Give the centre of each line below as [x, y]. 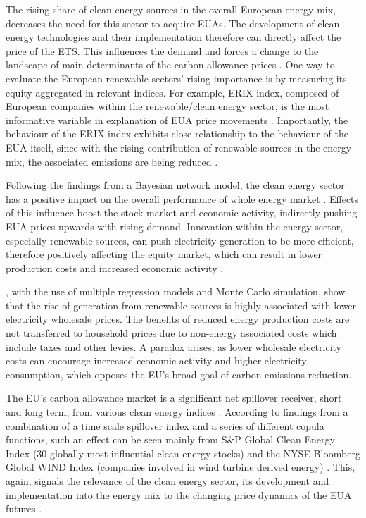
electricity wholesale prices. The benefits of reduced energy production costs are [178, 319]
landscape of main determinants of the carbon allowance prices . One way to [170, 64]
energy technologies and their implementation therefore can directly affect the [173, 37]
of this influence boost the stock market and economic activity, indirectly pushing [182, 212]
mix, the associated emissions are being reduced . [112, 161]
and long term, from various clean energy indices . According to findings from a [177, 412]
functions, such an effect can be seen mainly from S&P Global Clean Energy [170, 439]
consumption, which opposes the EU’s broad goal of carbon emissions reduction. [179, 374]
